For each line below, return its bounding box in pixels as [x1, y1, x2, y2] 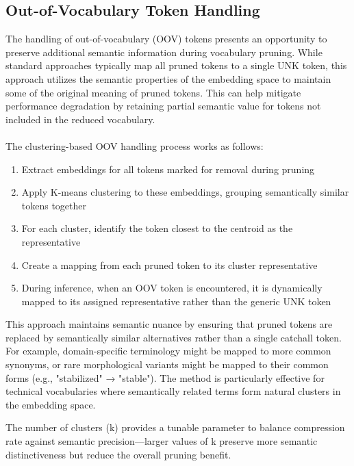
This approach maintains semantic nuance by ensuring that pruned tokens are [5, 317, 333, 331]
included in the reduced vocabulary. [5, 112, 155, 126]
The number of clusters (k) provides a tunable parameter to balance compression [5, 420, 345, 435]
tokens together [21, 198, 87, 212]
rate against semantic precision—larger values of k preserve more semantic [5, 434, 318, 448]
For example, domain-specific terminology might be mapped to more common [5, 344, 331, 358]
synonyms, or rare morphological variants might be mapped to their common [5, 357, 329, 372]
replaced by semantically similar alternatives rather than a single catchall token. [5, 330, 342, 344]
